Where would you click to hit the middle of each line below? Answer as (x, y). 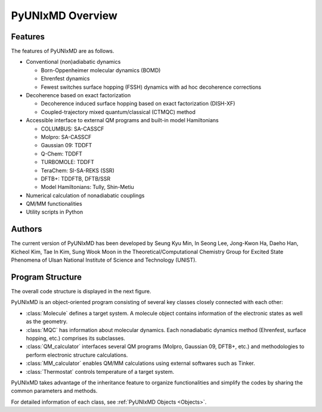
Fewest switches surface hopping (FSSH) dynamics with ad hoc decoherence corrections (151, 87)
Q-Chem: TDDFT (62, 154)
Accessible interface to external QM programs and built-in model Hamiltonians (122, 120)
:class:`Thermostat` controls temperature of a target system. (100, 371)
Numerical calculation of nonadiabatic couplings (85, 195)
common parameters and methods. (54, 391)
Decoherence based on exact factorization (78, 95)
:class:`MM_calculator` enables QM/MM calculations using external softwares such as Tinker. (141, 363)
